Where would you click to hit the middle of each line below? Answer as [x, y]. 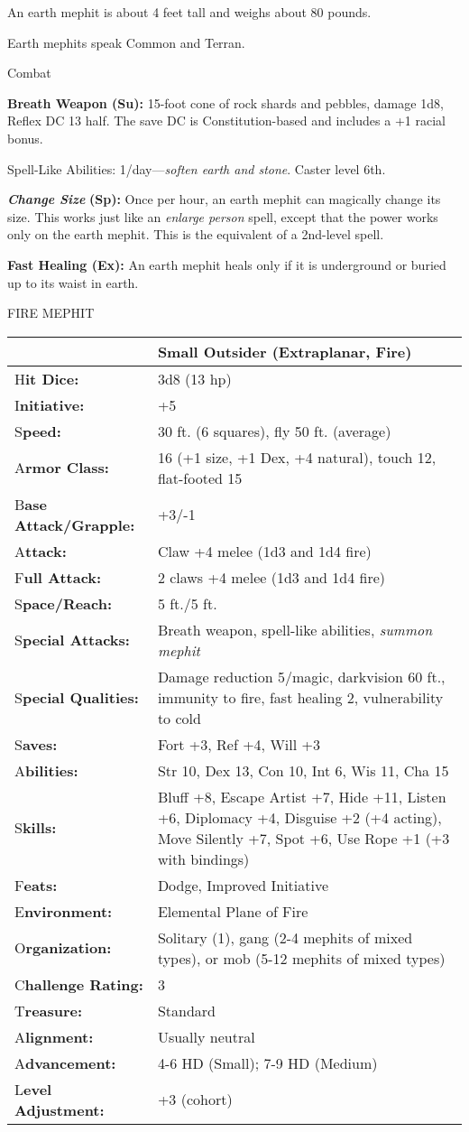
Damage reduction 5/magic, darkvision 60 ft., [301, 676]
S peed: [38, 431]
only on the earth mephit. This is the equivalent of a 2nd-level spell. [196, 234]
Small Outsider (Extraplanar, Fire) [285, 351]
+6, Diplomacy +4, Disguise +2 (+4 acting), [299, 817]
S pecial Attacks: [72, 640]
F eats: [36, 885]
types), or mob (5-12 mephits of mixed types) [301, 958]
